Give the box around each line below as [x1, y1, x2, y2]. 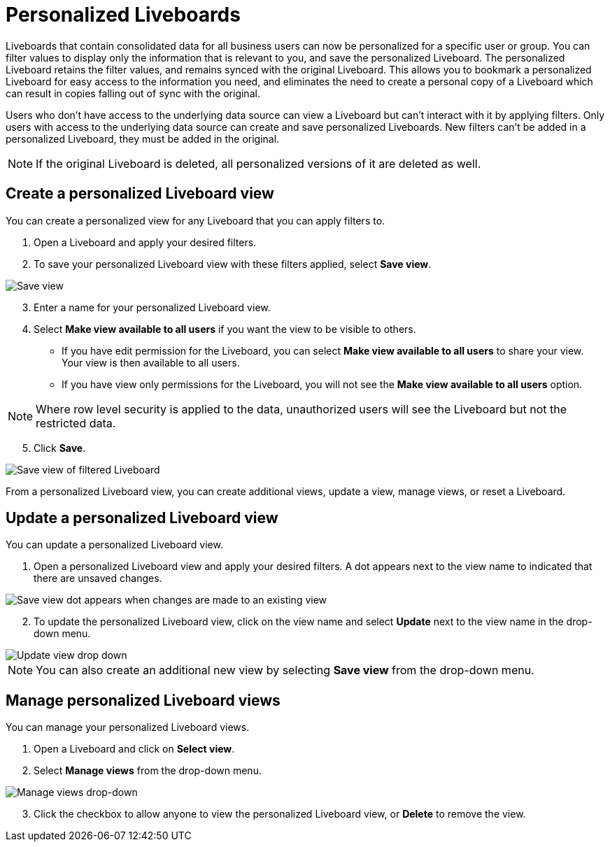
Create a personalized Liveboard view [6, 185, 274, 203]
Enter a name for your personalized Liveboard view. [34, 301, 271, 313]
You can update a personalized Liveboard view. [6, 539, 223, 551]
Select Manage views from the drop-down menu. [34, 764, 262, 777]
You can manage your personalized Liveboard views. [6, 721, 250, 734]
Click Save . [34, 441, 86, 454]
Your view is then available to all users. [62, 356, 240, 369]
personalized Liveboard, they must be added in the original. [6, 132, 280, 145]
